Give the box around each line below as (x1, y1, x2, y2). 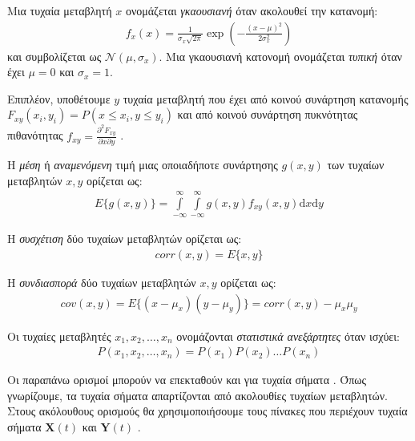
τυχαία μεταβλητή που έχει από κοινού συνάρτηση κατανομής (123, 90, 409, 107)
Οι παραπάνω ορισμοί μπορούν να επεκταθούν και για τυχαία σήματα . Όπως (7, 371, 366, 388)
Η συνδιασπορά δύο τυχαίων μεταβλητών (7, 274, 196, 291)
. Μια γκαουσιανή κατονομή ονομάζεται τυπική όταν (159, 47, 402, 64)
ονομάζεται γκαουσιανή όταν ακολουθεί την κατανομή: (125, 2, 378, 18)
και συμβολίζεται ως (7, 47, 102, 64)
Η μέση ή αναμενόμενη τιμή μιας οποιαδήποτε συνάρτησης (7, 156, 278, 172)
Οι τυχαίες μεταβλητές (7, 327, 111, 344)
